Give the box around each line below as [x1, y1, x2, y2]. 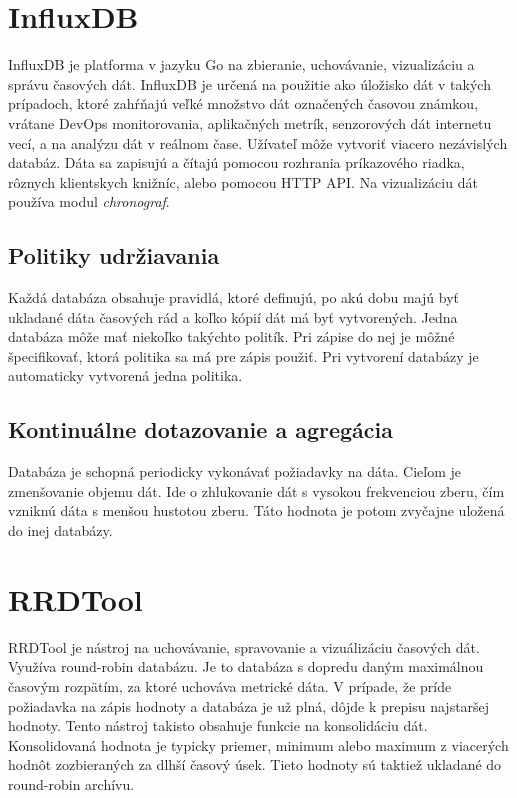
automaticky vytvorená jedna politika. [8, 365, 243, 386]
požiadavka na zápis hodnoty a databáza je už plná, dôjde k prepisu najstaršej [8, 695, 490, 716]
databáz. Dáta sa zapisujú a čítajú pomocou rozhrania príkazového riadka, [8, 152, 465, 173]
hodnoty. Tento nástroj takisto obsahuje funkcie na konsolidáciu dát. [8, 715, 428, 736]
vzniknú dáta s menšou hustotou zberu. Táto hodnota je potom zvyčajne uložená [8, 500, 505, 521]
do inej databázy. [8, 520, 113, 541]
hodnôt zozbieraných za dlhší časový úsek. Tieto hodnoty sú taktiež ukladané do [8, 754, 502, 775]
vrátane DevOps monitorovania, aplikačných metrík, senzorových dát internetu [8, 112, 492, 133]
